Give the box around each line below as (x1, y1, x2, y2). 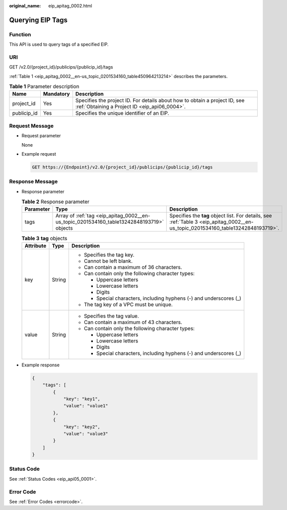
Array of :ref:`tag (55, 212, 95, 219)
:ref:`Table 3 (169, 219, 198, 226)
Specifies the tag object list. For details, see (169, 212, 272, 219)
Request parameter (21, 133, 61, 139)
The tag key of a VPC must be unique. (83, 301, 173, 308)
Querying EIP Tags (9, 15, 68, 24)
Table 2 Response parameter (21, 198, 89, 205)
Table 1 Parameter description (9, 83, 79, 90)
